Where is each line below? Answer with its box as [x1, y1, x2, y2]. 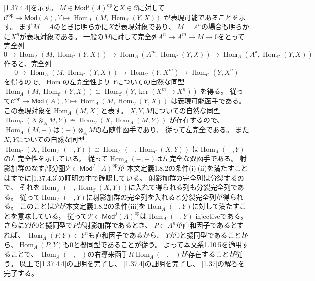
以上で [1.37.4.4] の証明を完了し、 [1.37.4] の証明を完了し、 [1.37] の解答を [19, 258, 245, 268]
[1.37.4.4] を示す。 [4, 2, 58, 12]
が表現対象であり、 [114, 21, 175, 32]
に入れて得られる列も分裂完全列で [128, 182, 237, 192]
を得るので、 [4, 76, 45, 86]
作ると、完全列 [4, 58, 52, 68]
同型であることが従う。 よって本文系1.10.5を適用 [86, 239, 242, 249]
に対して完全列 [110, 31, 158, 41]
